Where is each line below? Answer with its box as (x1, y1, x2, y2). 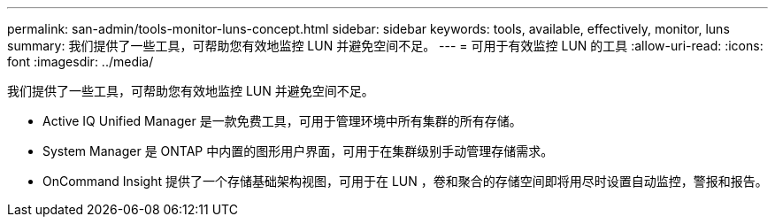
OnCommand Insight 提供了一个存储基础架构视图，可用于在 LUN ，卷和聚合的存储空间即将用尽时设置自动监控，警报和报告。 (42, 174, 768, 189)
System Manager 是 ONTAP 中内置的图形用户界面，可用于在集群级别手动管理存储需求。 (42, 143, 554, 158)
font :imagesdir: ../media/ (7, 54, 154, 69)
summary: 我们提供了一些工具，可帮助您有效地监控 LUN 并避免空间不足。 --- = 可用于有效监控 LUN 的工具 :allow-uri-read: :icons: (7, 38, 763, 53)
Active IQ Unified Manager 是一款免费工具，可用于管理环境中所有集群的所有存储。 (42, 113, 522, 128)
